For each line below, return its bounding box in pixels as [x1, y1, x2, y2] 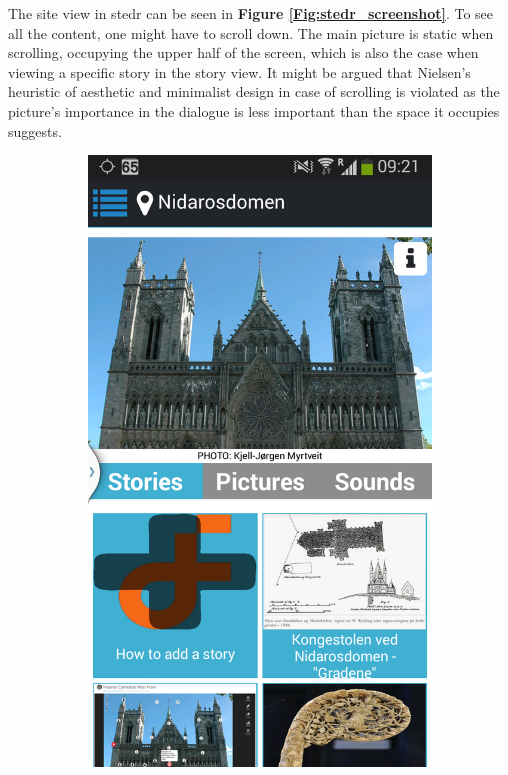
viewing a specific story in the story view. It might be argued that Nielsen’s [8, 61, 471, 82]
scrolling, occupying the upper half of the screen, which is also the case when [8, 42, 479, 63]
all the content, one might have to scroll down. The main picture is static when [8, 22, 494, 43]
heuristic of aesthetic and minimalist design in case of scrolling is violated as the [8, 81, 500, 102]
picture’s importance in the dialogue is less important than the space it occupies [8, 100, 500, 121]
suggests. [8, 120, 62, 141]
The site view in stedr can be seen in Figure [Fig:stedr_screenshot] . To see [8, 3, 494, 23]
